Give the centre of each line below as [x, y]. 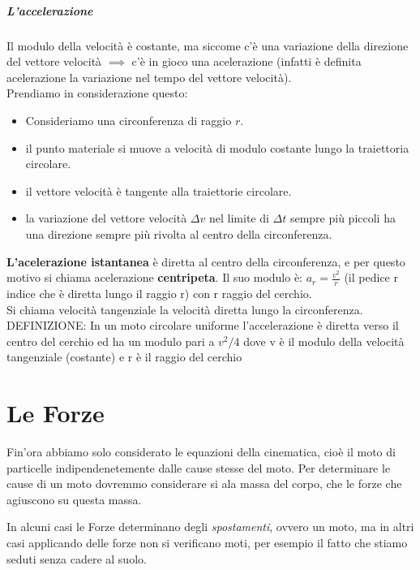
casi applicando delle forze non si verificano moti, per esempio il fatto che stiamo [207, 542]
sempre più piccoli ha [343, 218]
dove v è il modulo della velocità [324, 341]
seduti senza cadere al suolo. [77, 558]
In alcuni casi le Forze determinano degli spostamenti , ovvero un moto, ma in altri [210, 527]
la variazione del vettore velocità [106, 218]
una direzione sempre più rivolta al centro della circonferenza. [179, 233]
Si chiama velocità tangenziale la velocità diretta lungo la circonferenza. [185, 309]
